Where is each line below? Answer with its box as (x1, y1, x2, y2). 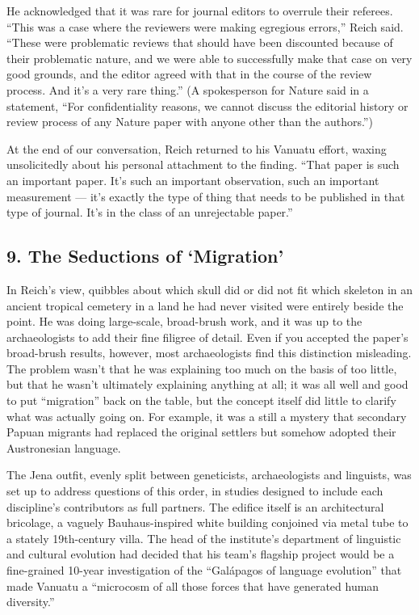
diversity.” (6, 593, 55, 610)
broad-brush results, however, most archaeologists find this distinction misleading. (6, 344, 412, 361)
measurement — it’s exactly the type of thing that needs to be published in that (6, 187, 405, 204)
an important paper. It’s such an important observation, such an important (6, 171, 379, 188)
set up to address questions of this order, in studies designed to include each (6, 482, 383, 499)
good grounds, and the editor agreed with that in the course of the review (6, 65, 372, 82)
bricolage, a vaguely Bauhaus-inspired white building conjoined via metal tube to (6, 514, 409, 531)
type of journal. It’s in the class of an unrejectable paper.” (6, 204, 293, 221)
